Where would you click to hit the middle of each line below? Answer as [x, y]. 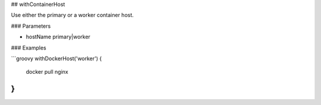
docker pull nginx [47, 72]
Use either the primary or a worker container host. [72, 15]
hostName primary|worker [58, 37]
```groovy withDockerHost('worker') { [56, 58]
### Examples [29, 48]
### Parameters [31, 26]
